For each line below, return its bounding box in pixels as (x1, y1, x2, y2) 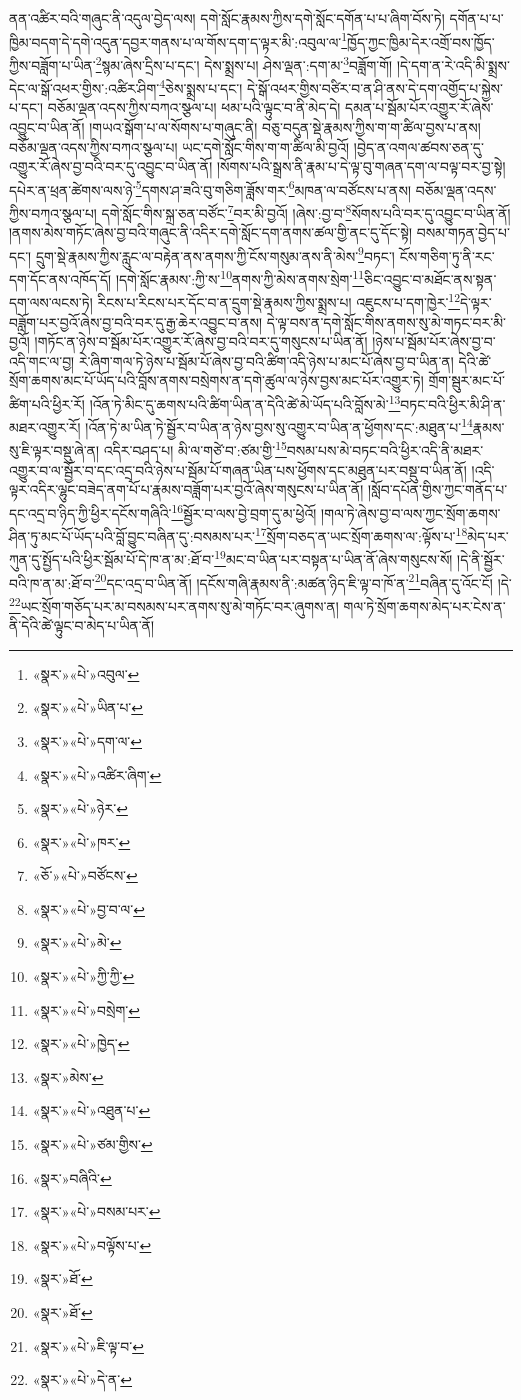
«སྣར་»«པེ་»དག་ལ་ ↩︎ (32, 730, 142, 751)
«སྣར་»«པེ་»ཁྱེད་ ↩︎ (32, 1033, 130, 1054)
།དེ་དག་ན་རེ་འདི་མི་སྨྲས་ (396, 54, 510, 75)
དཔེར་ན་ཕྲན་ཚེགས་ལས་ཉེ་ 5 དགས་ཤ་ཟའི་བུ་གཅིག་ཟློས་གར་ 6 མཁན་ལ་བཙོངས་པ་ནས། (9, 176, 412, 200)
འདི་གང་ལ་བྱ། (9, 350, 75, 371)
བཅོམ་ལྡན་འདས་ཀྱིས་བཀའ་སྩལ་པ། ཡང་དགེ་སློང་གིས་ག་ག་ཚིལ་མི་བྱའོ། (9, 136, 350, 157)
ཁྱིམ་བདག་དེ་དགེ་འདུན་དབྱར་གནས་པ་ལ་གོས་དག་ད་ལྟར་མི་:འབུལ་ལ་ (9, 31, 342, 52)
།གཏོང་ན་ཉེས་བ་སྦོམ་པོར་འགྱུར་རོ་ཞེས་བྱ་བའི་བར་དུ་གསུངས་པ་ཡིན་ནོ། (34, 331, 368, 352)
